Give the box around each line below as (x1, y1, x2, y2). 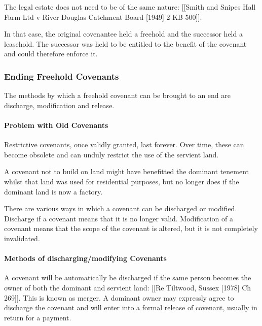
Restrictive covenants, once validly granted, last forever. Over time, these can (4, 139, 244, 150)
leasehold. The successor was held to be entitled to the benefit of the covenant (4, 38, 247, 49)
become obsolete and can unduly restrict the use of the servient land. (4, 149, 219, 159)
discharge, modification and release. (4, 100, 115, 110)
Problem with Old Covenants (4, 119, 108, 130)
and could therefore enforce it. (4, 48, 98, 59)
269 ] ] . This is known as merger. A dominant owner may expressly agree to (4, 292, 234, 303)
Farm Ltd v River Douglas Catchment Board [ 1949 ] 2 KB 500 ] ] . (4, 11, 202, 22)
